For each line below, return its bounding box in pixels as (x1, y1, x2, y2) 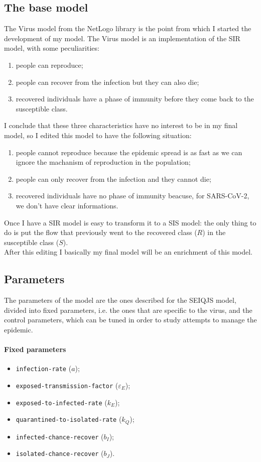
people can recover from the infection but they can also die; (16, 76, 199, 87)
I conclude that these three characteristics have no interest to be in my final (4, 120, 238, 131)
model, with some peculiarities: (4, 43, 99, 53)
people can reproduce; (16, 59, 83, 70)
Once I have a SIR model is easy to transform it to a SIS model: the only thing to (4, 217, 256, 227)
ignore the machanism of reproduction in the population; (16, 157, 191, 167)
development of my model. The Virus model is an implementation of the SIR (4, 33, 240, 43)
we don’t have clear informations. (16, 200, 118, 210)
